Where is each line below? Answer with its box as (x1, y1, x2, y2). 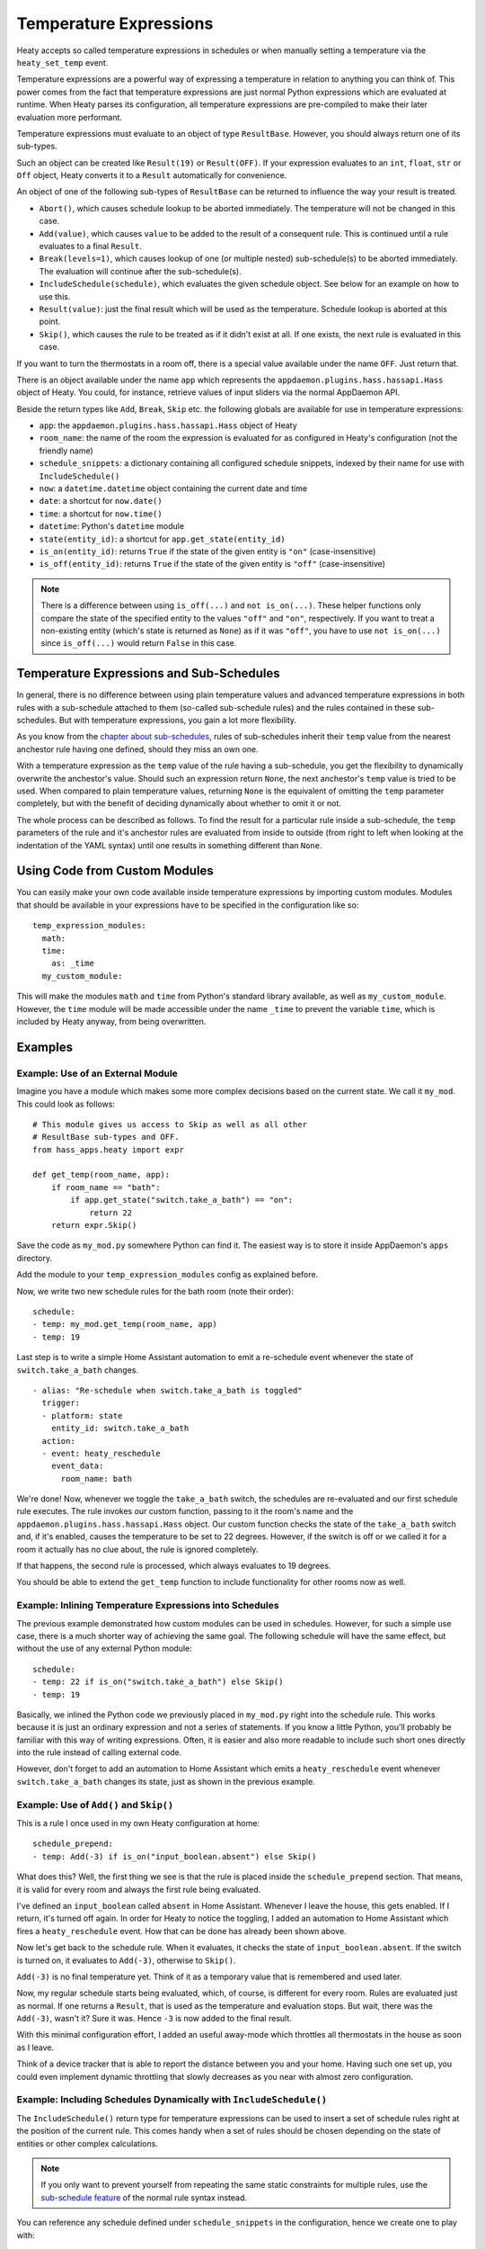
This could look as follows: (16, 1098, 116, 1109)
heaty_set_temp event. (16, 57, 109, 67)
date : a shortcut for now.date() (39, 496, 163, 506)
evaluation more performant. (16, 112, 123, 122)
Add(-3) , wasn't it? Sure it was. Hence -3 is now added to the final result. (16, 2013, 292, 2024)
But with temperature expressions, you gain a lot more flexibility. (58, 715, 296, 726)
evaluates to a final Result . (39, 241, 143, 252)
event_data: (50, 1461, 104, 1471)
